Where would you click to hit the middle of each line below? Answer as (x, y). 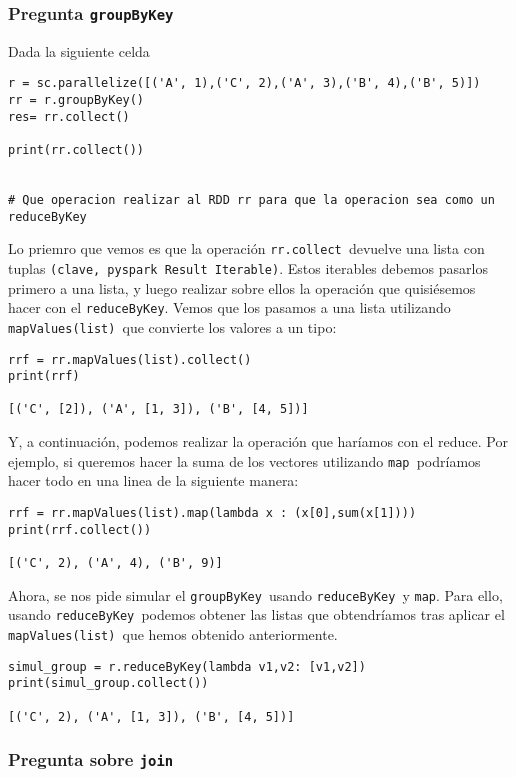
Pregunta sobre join (91, 759)
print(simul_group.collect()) (108, 683)
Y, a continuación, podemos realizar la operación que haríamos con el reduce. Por (258, 441)
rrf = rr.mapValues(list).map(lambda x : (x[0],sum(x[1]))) (212, 512)
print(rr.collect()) (76, 150)
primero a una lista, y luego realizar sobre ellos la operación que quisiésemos (242, 287)
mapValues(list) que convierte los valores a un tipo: (172, 326)
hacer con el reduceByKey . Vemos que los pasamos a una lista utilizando (229, 307)
